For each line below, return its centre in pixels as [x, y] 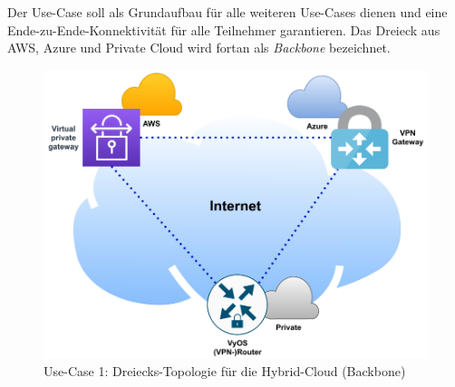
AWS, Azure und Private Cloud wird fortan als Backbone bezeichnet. [199, 48]
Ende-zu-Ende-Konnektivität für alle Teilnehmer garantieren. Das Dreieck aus [224, 29]
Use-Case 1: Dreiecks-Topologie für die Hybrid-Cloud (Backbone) [225, 370]
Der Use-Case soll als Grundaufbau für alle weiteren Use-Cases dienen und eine [227, 12]
